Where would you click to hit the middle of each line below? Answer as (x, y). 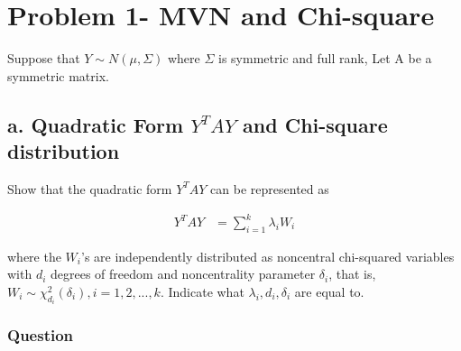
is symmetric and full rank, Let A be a (325, 58)
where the (34, 256)
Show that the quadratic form (90, 188)
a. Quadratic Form (96, 124)
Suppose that (44, 58)
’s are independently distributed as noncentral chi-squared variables (267, 256)
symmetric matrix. (58, 75)
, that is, (352, 274)
